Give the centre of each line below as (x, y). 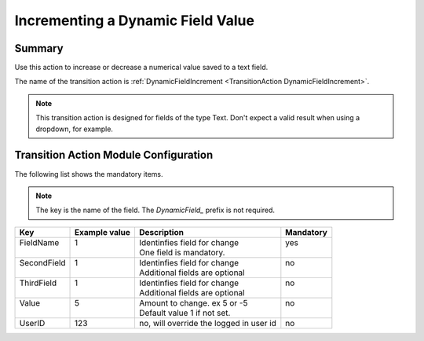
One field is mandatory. (182, 252)
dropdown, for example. (75, 129)
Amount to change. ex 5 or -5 (193, 302)
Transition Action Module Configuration (114, 155)
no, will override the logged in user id (207, 323)
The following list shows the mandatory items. (89, 174)
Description (161, 232)
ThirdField (38, 283)
